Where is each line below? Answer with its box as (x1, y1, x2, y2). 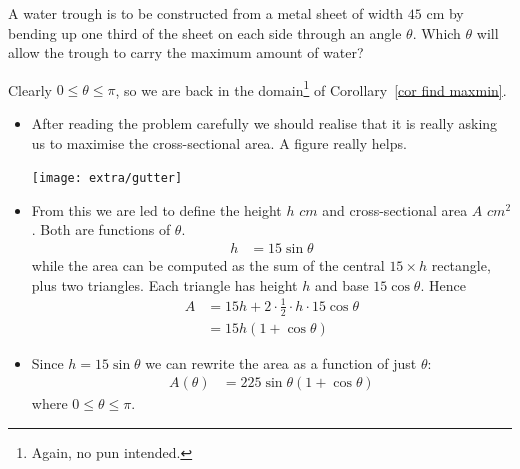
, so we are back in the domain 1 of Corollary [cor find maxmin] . (115, 76, 507, 100)
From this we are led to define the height (31, 199, 282, 220)
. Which (412, 22, 461, 43)
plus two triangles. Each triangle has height (31, 274, 298, 295)
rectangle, (431, 255, 491, 276)
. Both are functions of (31, 219, 171, 240)
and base (314, 274, 369, 295)
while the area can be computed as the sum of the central (31, 255, 385, 276)
